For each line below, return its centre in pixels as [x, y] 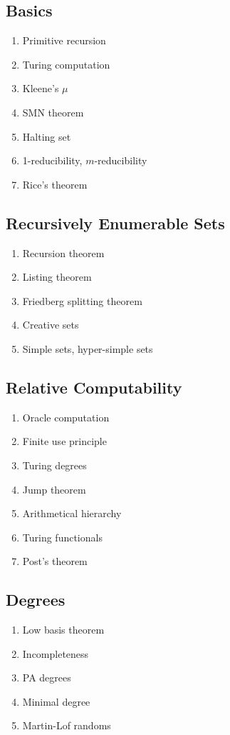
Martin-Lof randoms [67, 725]
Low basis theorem [63, 630]
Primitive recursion [64, 40]
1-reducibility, [52, 160]
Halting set [47, 136]
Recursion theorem [63, 252]
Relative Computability [94, 387]
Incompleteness [56, 653]
